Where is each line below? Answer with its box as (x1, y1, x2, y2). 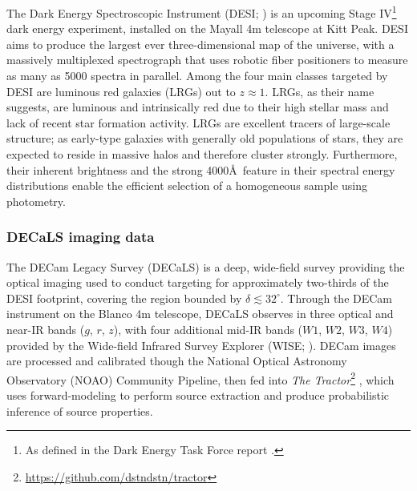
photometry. (6, 192, 66, 209)
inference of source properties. (6, 402, 153, 419)
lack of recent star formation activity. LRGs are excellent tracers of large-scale (6, 114, 391, 131)
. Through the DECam (280, 289, 393, 306)
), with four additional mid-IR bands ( (113, 320, 303, 337)
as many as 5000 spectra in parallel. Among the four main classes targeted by (6, 67, 388, 84)
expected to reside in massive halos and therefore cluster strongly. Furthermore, (6, 146, 398, 162)
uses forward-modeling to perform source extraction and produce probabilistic (6, 387, 390, 403)
